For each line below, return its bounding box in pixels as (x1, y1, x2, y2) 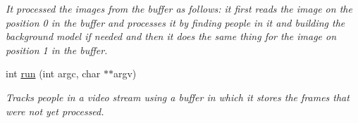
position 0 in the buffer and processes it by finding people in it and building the (6, 15, 345, 30)
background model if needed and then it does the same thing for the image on (6, 29, 337, 44)
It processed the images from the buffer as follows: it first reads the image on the (6, 1, 352, 15)
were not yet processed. (6, 103, 104, 118)
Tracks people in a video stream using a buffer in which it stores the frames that (6, 89, 350, 104)
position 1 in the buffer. (6, 42, 108, 57)
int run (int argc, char (6, 66, 101, 81)
